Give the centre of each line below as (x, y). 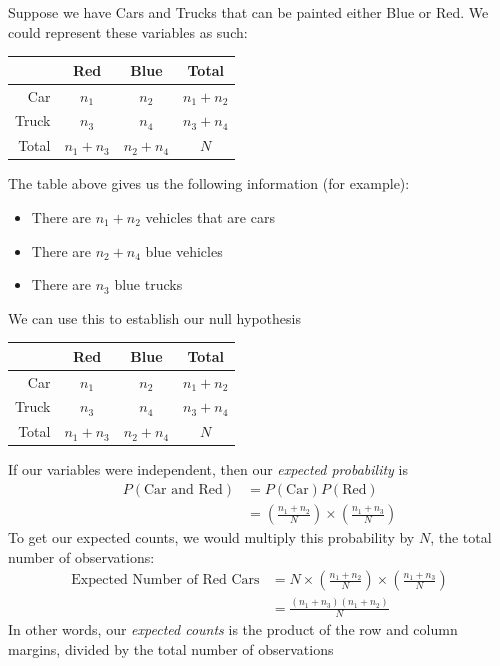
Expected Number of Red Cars (165, 580)
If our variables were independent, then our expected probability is (208, 469)
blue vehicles (184, 250)
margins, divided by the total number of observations (171, 649)
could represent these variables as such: (128, 31)
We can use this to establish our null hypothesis (154, 317)
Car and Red (183, 490)
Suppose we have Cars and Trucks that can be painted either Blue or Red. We (248, 12)
